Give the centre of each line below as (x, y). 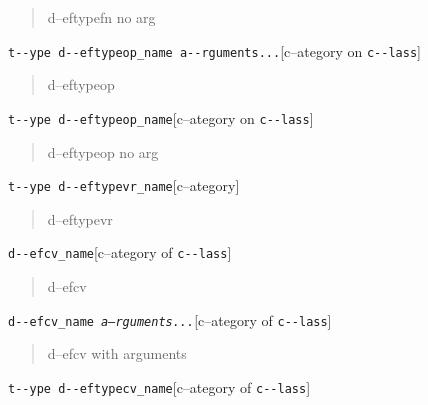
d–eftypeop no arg (103, 151)
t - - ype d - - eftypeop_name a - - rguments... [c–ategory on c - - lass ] (214, 50)
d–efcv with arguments (117, 353)
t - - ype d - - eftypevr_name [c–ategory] (124, 185)
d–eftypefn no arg (101, 17)
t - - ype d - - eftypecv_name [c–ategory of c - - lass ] (159, 386)
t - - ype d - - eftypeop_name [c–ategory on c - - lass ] (161, 117)
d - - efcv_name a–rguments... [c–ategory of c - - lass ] (170, 319)
